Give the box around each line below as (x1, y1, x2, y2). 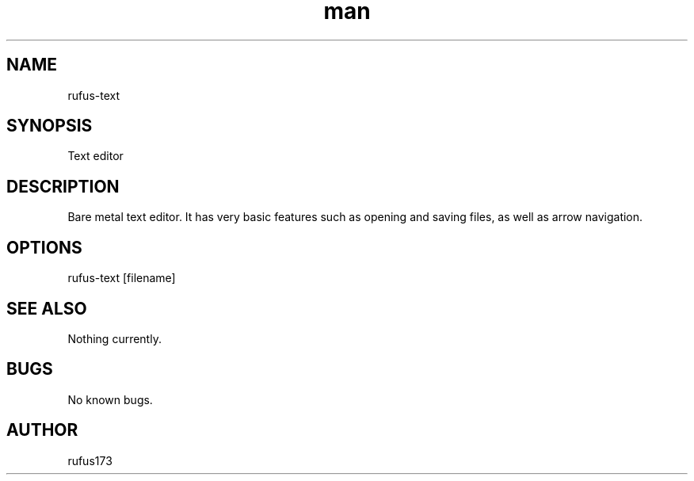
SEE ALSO (6, 298, 87, 319)
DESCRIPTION (6, 176, 120, 197)
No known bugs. (67, 392, 153, 407)
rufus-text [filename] (67, 271, 176, 285)
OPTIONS (6, 237, 82, 258)
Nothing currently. (67, 331, 162, 345)
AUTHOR (6, 420, 78, 441)
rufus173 (67, 453, 112, 468)
